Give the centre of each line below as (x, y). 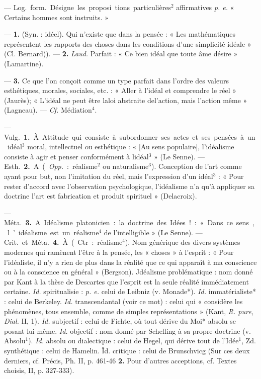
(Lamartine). (24, 63)
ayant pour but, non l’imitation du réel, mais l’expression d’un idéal (109, 176)
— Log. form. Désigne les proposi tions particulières (88, 7)
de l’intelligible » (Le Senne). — (153, 232)
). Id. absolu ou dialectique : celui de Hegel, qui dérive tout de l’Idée (134, 341)
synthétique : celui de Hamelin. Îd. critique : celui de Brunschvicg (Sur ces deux (127, 350)
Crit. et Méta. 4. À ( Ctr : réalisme (63, 242)
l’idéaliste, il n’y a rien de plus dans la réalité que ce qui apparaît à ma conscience (130, 262)
